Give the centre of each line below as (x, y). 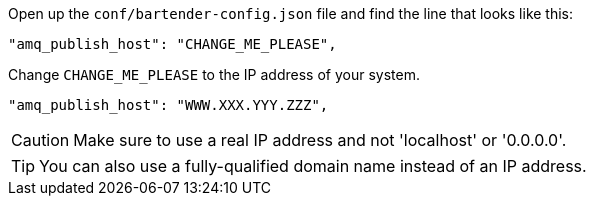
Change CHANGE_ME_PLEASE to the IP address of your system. (214, 74)
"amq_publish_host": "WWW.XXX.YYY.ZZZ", (168, 105)
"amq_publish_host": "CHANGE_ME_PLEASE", (172, 44)
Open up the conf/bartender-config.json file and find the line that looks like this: (291, 13)
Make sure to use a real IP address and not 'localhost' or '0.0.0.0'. (320, 140)
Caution (40, 140)
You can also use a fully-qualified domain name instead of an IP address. (313, 166)
